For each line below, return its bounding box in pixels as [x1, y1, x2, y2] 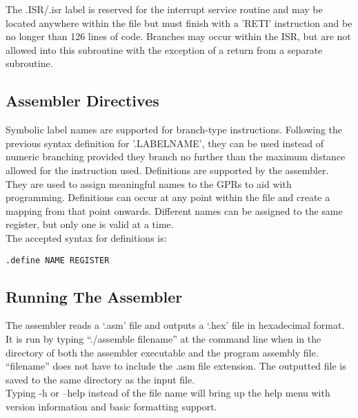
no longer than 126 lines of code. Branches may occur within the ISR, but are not [6, 29, 351, 44]
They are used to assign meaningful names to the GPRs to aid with [6, 176, 292, 191]
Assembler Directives [6, 90, 159, 111]
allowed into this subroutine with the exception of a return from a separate [6, 42, 323, 57]
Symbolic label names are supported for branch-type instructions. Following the [6, 122, 343, 137]
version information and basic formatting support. [6, 399, 217, 413]
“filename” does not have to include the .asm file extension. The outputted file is [6, 359, 346, 373]
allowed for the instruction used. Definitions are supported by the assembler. [6, 162, 329, 177]
